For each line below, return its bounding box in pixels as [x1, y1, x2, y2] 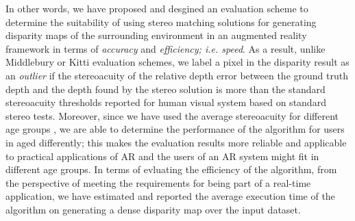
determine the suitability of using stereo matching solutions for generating [5, 14, 317, 29]
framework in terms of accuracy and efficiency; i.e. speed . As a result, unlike [5, 41, 326, 55]
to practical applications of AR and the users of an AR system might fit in [5, 148, 319, 163]
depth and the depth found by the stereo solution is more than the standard [5, 81, 326, 96]
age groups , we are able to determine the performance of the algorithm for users [5, 122, 345, 136]
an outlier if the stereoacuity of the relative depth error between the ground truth [5, 68, 348, 82]
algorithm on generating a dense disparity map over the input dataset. [5, 202, 301, 216]
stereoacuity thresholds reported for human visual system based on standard [5, 95, 326, 109]
